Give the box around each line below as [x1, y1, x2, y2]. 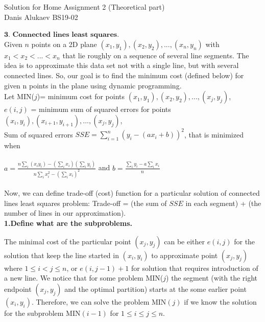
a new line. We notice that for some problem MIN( [4, 272, 163, 283]
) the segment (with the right [166, 272, 258, 283]
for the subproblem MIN [4, 307, 81, 318]
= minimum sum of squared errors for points [31, 104, 171, 114]
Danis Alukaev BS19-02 [4, 11, 78, 22]
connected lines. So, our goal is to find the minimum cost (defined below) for [4, 70, 244, 80]
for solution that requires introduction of [131, 262, 258, 273]
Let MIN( [4, 91, 34, 102]
